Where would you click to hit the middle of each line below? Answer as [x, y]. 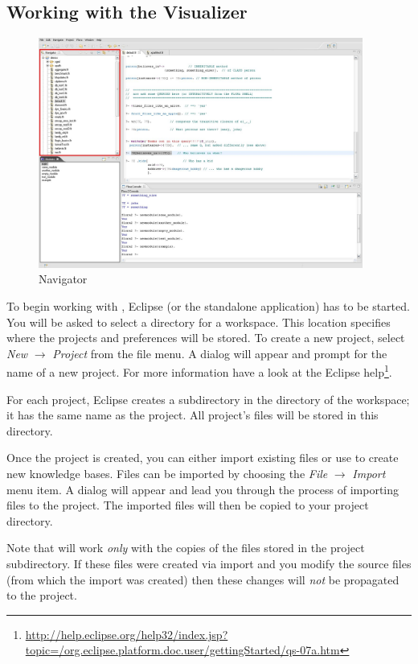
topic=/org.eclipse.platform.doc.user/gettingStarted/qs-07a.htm [182, 650]
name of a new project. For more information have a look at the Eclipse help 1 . [199, 371]
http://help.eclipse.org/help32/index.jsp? [127, 634]
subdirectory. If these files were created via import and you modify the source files [209, 563]
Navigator [63, 279]
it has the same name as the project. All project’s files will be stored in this [193, 415]
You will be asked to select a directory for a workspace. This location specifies [199, 322]
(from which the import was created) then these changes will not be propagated [203, 579]
